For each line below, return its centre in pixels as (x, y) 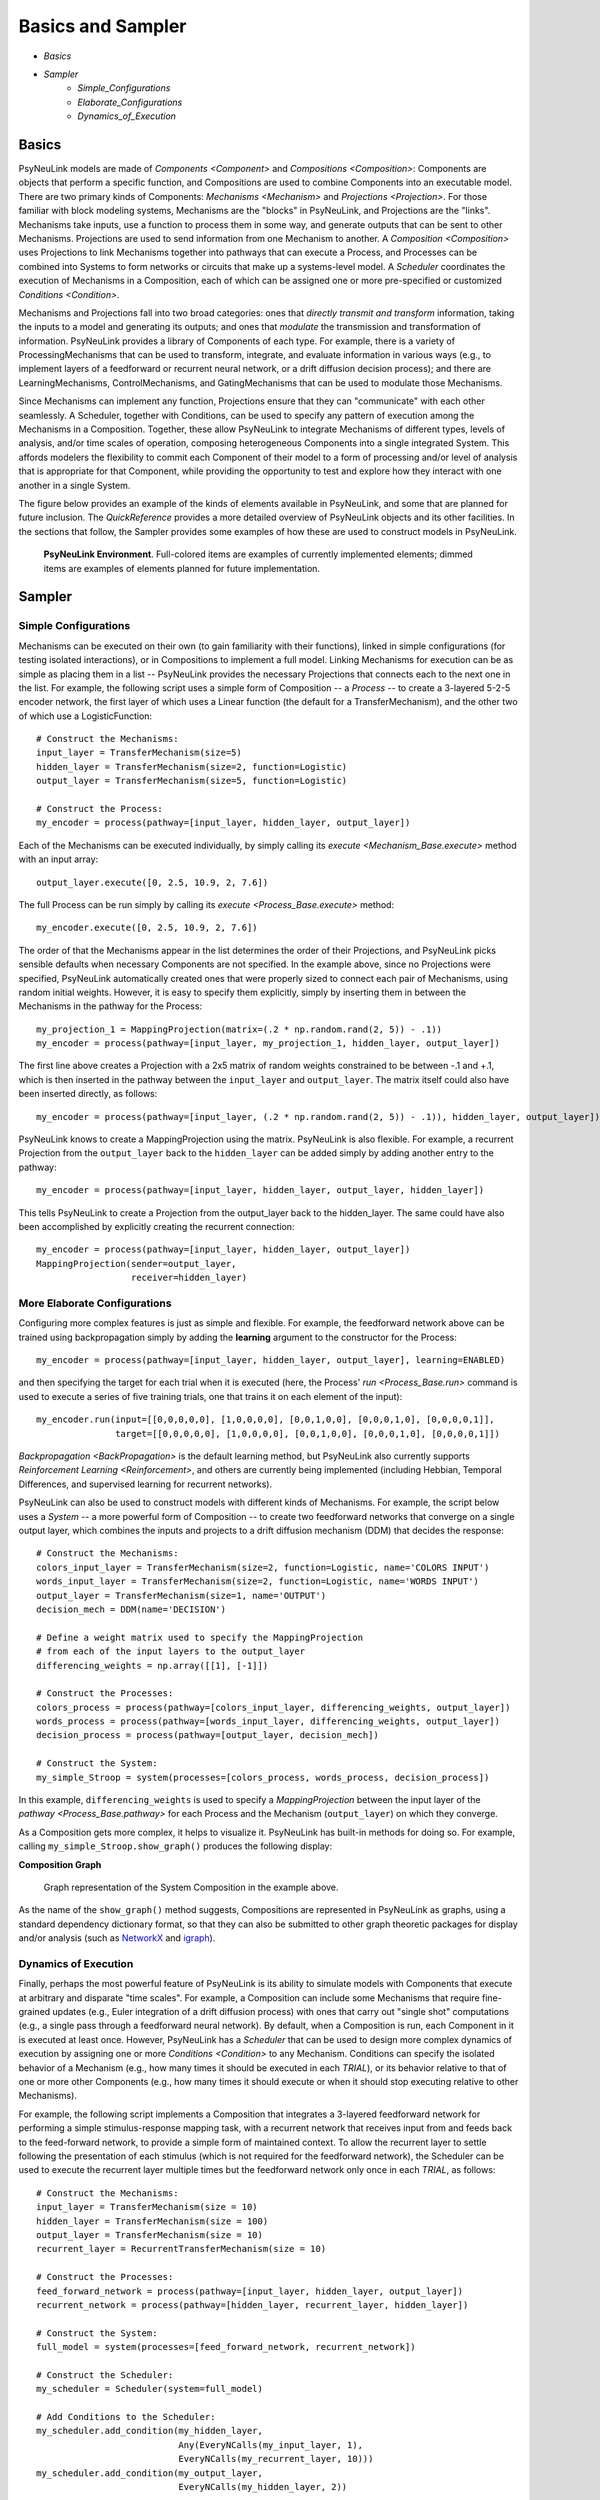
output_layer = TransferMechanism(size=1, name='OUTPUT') (181, 1595)
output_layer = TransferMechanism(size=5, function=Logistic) (192, 781)
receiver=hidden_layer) (189, 1278)
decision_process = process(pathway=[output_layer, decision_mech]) (207, 1735)
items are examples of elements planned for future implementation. (181, 568)
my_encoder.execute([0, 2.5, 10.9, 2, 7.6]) (147, 928)
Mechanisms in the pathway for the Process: (110, 1006)
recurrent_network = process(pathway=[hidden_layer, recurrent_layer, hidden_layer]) (252, 2304)
